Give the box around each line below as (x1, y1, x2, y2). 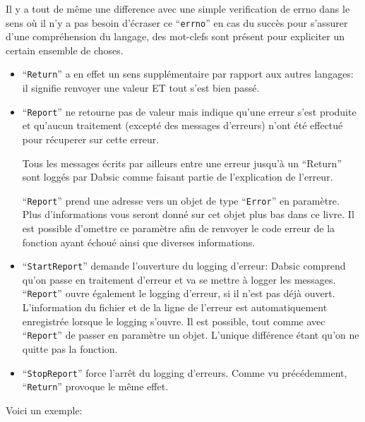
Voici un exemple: (6, 402, 83, 417)
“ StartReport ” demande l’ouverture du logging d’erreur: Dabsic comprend (22, 258, 346, 273)
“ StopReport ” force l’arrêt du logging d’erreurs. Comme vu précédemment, (22, 365, 347, 380)
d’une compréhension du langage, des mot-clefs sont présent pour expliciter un (6, 29, 345, 44)
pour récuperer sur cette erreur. (22, 131, 160, 146)
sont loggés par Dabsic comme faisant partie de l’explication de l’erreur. (22, 169, 333, 184)
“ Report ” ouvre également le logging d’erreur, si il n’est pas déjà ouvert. (22, 286, 335, 301)
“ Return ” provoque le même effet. (22, 379, 169, 394)
